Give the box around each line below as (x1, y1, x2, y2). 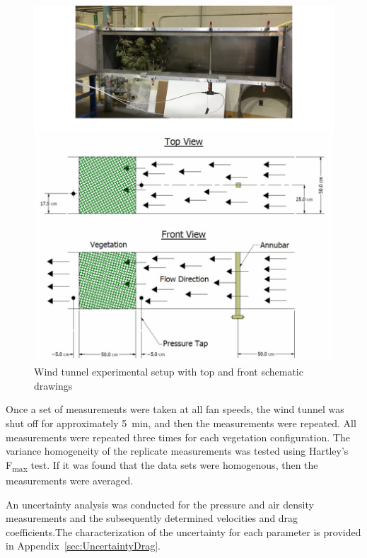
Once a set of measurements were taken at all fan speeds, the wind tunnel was (6, 402, 344, 417)
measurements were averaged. (6, 472, 134, 487)
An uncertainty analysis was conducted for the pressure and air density (6, 496, 314, 511)
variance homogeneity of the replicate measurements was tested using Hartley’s (6, 443, 349, 458)
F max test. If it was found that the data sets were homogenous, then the (6, 457, 318, 474)
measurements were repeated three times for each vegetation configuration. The (6, 429, 350, 444)
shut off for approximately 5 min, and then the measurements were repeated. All (6, 416, 356, 431)
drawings (34, 378, 73, 393)
